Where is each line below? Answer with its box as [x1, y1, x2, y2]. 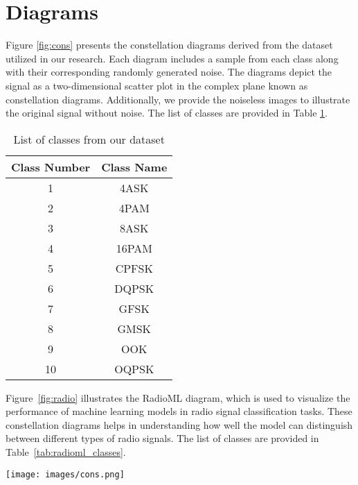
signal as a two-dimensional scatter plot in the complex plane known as [6, 78, 308, 92]
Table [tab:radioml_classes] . [6, 445, 126, 459]
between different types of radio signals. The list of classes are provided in [6, 431, 319, 445]
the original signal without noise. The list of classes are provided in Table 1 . [6, 105, 328, 120]
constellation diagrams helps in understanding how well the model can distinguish [6, 417, 353, 432]
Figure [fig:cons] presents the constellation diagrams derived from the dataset [6, 37, 333, 52]
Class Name [101, 158, 168, 175]
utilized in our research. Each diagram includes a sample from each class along [6, 51, 339, 65]
